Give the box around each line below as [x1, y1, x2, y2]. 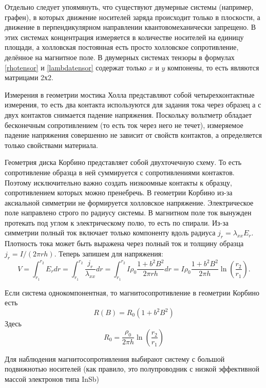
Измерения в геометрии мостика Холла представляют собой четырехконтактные [5, 89, 255, 100]
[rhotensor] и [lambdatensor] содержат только [5, 62, 147, 72]
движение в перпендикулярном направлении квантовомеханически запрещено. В [5, 22, 256, 32]
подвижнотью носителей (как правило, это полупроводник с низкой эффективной [5, 363, 259, 374]
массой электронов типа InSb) [5, 373, 100, 384]
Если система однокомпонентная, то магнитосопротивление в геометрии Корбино [5, 287, 259, 298]
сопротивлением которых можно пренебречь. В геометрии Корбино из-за [5, 187, 233, 198]
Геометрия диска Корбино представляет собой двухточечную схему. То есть [5, 157, 242, 168]
